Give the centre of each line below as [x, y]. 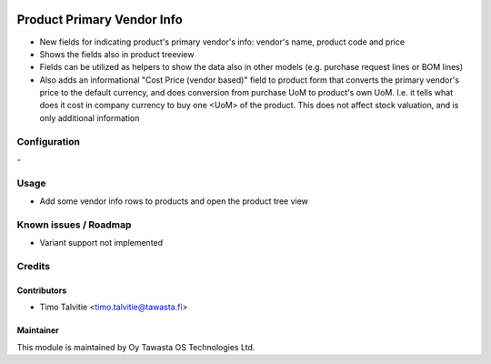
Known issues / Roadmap [74, 225]
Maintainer [38, 330]
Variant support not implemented [101, 243]
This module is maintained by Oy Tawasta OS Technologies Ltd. [136, 347]
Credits [33, 267]
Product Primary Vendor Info [100, 20]
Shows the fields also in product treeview [117, 54]
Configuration [49, 141]
